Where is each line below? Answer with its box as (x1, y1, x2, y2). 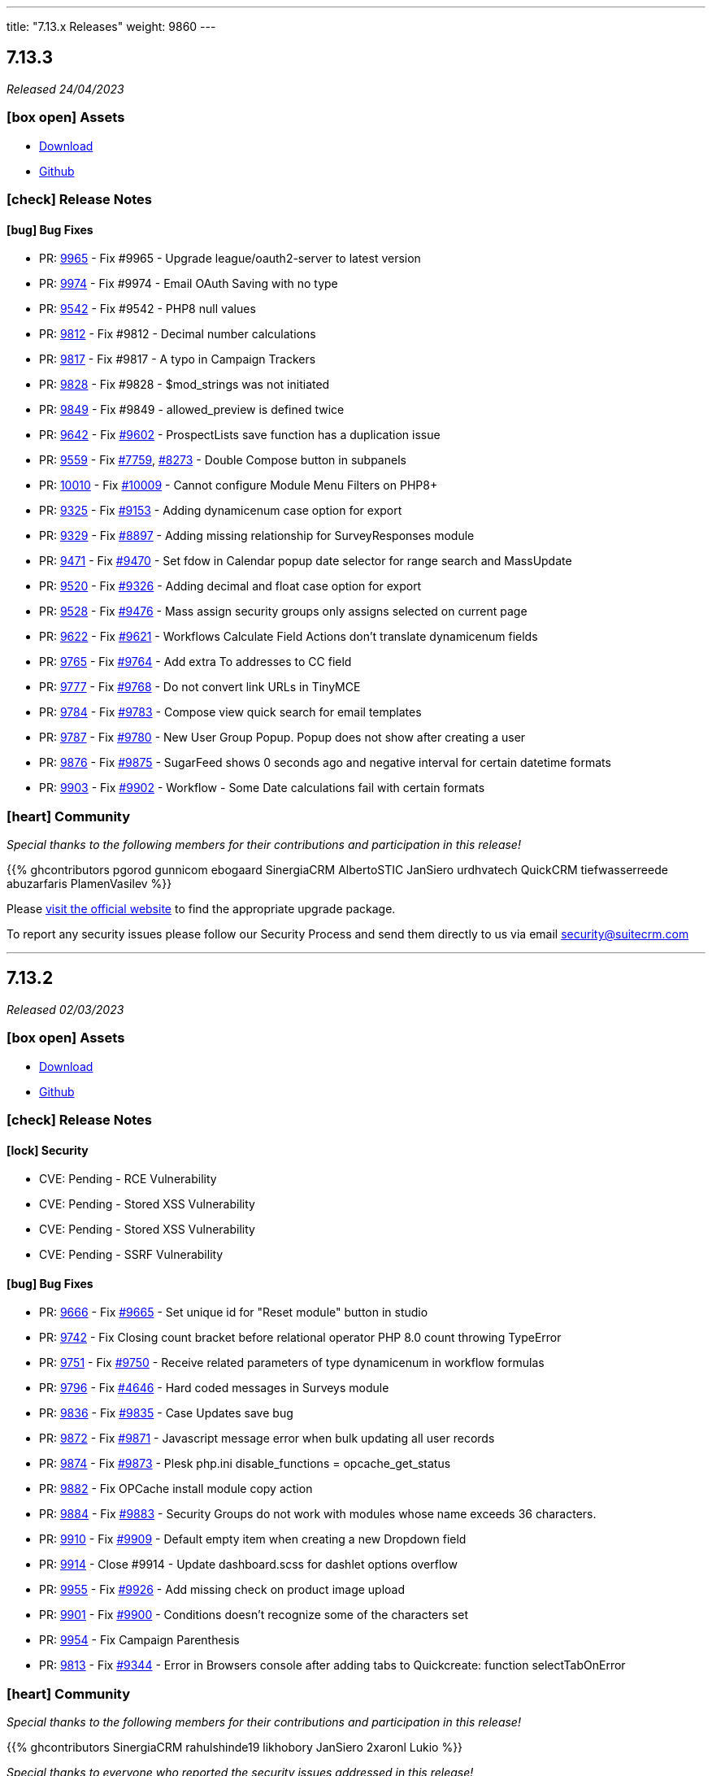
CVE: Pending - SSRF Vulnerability (39, 1247, 224, 1262)
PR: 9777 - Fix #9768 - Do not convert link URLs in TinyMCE (39, 680, 361, 694)
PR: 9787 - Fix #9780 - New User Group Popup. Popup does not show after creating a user (39, 730, 526, 745)
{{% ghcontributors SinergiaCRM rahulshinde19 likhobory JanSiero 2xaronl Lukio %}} (7, 1740, 463, 1755)
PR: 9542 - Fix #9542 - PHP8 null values (39, 302, 256, 316)
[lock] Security (7, 1143, 89, 1157)
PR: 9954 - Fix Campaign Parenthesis (39, 1633, 240, 1648)
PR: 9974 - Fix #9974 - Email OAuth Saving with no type (39, 276, 338, 291)
